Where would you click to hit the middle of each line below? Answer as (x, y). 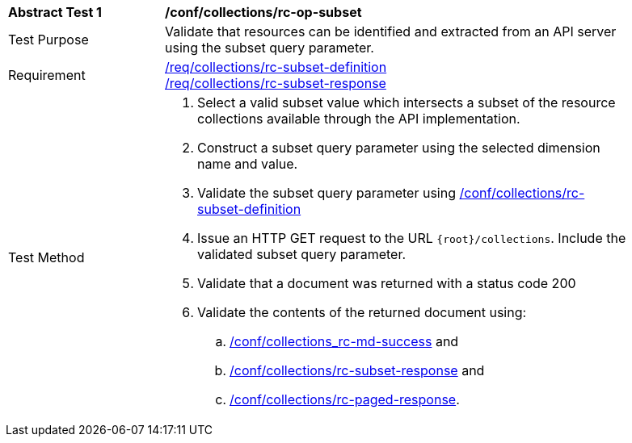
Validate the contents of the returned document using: (362, 312)
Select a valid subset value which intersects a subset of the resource (407, 102)
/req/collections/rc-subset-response (276, 83)
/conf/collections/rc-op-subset (263, 12)
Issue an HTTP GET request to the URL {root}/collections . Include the (412, 238)
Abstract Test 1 (55, 12)
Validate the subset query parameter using (327, 193)
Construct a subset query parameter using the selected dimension (399, 148)
